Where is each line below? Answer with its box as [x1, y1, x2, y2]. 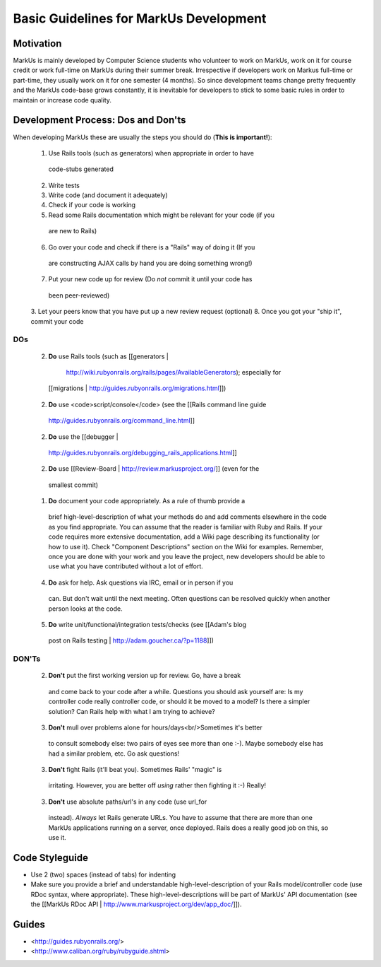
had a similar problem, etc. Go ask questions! [48, 749, 180, 758]
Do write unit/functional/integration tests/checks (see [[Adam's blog [48, 620, 247, 628]
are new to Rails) [48, 227, 97, 235]
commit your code [30, 317, 84, 325]
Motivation [13, 37, 62, 49]
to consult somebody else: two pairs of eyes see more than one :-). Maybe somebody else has [48, 739, 324, 748]
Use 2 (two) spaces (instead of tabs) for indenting [30, 870, 176, 879]
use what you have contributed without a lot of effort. [48, 562, 204, 570]
